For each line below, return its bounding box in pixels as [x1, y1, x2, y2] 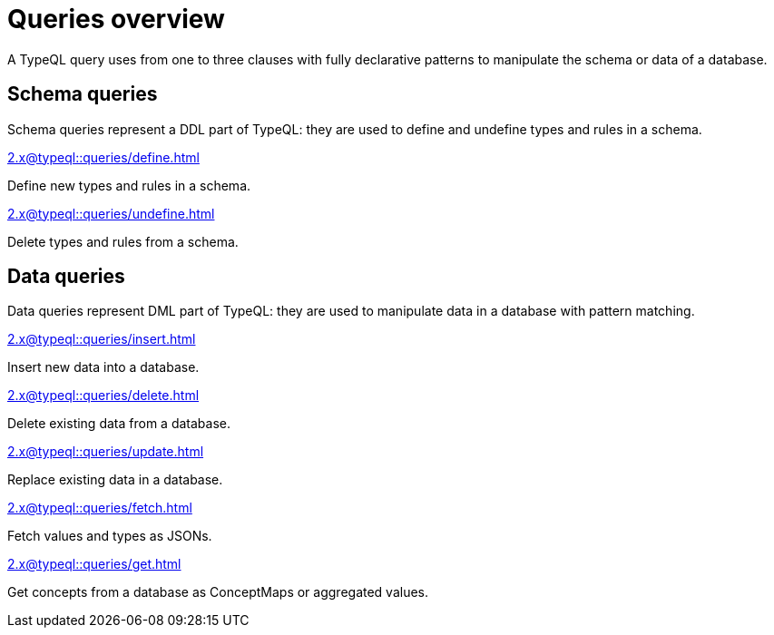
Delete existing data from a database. [7, 415, 230, 432]
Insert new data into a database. [7, 359, 200, 376]
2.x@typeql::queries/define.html [7, 149, 200, 165]
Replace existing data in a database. [7, 472, 223, 488]
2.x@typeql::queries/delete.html [7, 387, 200, 404]
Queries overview [7, 4, 225, 34]
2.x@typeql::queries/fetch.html [7, 500, 192, 516]
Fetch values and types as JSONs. [7, 528, 212, 544]
